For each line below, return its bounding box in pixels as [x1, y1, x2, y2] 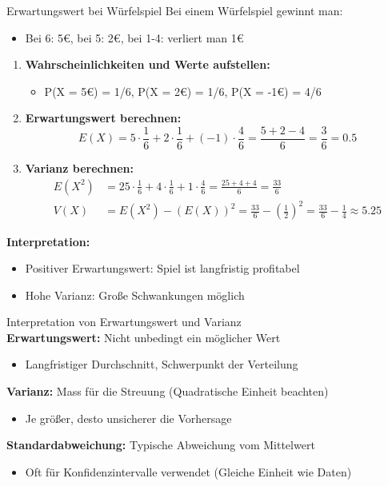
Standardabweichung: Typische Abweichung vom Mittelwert [6, 436, 315, 453]
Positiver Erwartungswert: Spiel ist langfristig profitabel [25, 260, 300, 277]
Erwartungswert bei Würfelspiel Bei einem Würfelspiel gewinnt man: [6, 2, 343, 18]
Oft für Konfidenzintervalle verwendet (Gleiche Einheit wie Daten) [25, 463, 352, 480]
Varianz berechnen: [25, 160, 134, 177]
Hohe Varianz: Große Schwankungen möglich [25, 286, 245, 303]
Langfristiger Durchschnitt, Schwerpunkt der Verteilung [25, 356, 298, 372]
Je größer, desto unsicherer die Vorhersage [25, 409, 232, 426]
